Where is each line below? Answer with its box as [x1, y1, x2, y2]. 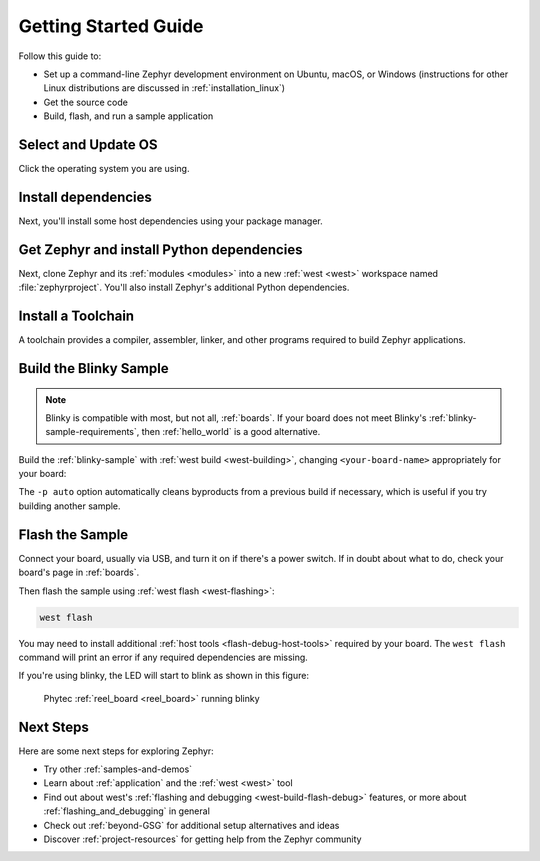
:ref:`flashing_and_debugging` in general [43, 805, 210, 817]
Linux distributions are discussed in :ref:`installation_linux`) [43, 82, 285, 94]
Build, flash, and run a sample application [43, 110, 214, 122]
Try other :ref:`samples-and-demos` [43, 763, 193, 775]
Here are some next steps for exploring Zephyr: [18, 745, 214, 757]
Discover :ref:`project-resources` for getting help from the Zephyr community [43, 833, 362, 845]
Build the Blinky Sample [18, 360, 169, 377]
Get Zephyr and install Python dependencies [18, 241, 303, 258]
